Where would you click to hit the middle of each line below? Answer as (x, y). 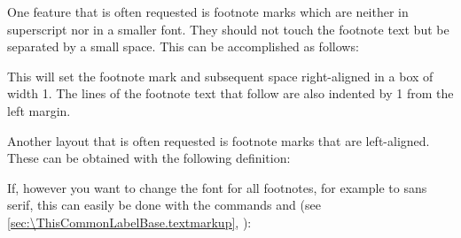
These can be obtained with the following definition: (149, 158)
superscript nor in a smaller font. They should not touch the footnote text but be (228, 29)
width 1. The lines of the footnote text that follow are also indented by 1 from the (230, 93)
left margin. (39, 110)
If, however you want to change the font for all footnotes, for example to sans (217, 187)
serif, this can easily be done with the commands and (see (164, 205)
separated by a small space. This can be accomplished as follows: (183, 46)
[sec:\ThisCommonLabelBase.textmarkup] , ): (129, 222)
